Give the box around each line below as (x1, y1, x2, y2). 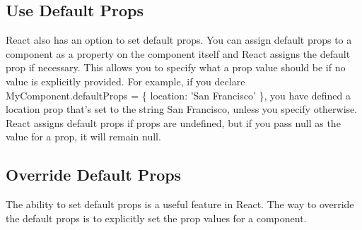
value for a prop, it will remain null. (6, 129, 161, 144)
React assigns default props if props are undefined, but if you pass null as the (6, 115, 341, 130)
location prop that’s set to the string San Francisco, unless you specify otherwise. (6, 102, 358, 116)
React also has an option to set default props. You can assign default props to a (6, 32, 352, 47)
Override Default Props (6, 164, 182, 186)
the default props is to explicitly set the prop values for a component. (6, 210, 307, 225)
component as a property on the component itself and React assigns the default (6, 46, 351, 61)
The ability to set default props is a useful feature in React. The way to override (6, 197, 354, 212)
